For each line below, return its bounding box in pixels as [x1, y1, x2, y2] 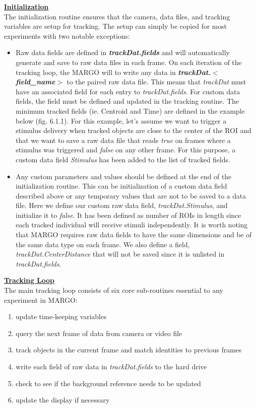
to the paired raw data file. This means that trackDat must [66, 76, 246, 87]
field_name [15, 76, 56, 87]
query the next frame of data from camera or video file [15, 328, 182, 338]
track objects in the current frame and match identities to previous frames [15, 344, 242, 355]
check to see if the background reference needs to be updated [15, 378, 201, 388]
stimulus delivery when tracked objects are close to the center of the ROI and [15, 125, 252, 136]
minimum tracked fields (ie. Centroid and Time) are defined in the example [15, 105, 245, 116]
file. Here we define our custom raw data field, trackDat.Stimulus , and [15, 200, 228, 210]
